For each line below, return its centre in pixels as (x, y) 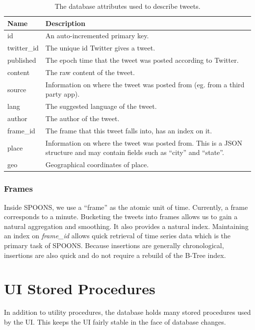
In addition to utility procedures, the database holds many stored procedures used (127, 312)
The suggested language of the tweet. (101, 106)
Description (65, 23)
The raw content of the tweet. (90, 72)
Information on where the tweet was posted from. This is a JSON (144, 142)
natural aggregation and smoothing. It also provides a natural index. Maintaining (126, 226)
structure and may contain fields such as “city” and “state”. (135, 152)
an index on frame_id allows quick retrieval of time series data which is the (117, 236)
